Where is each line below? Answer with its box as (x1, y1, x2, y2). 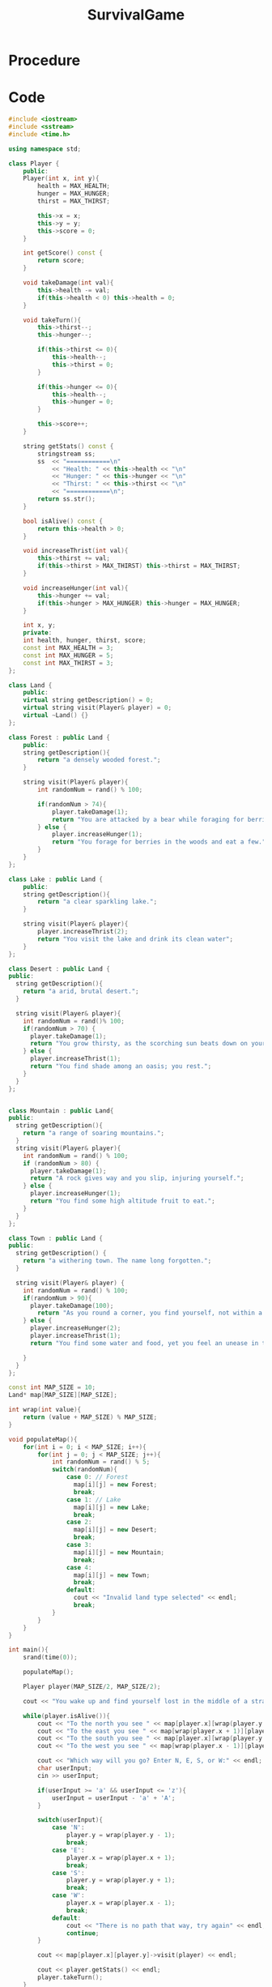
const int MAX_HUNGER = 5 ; (23, 651, 114, 660)
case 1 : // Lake (66, 1495, 121, 1504)
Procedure (8, 51, 81, 70)
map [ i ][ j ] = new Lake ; (73, 1503, 151, 1511)
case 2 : (66, 1518, 92, 1527)
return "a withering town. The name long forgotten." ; (23, 1257, 212, 1265)
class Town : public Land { (8, 1234, 104, 1242)
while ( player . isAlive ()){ (23, 1711, 111, 1720)
